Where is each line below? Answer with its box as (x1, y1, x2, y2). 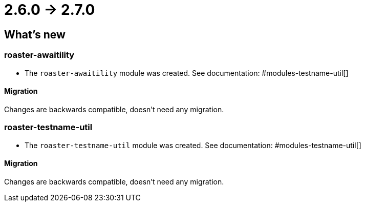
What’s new (4, 28, 66, 41)
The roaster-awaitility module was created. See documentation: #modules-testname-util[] (25, 68, 349, 77)
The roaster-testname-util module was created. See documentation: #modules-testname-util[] (25, 140, 361, 150)
